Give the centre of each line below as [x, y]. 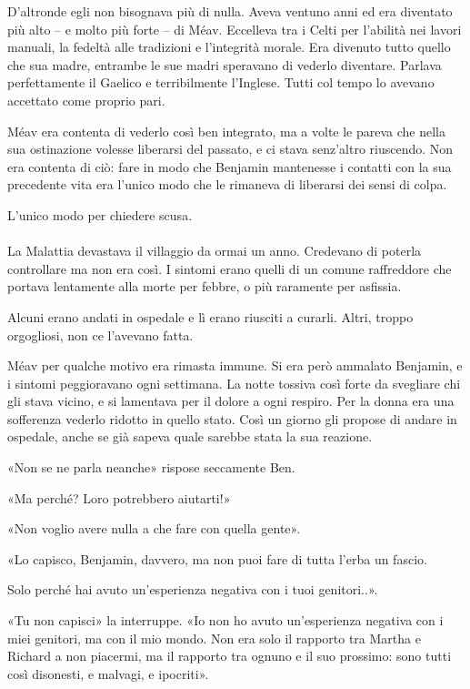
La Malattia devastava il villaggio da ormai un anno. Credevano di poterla [215, 251]
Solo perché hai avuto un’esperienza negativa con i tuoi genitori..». [193, 589]
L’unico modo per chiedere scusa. [100, 214]
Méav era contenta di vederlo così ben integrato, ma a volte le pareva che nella [227, 131]
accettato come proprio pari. [86, 100]
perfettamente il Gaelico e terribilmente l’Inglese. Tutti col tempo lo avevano [221, 82]
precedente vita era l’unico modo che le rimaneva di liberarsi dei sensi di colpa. [227, 184]
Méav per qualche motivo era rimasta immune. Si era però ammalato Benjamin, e [235, 365]
